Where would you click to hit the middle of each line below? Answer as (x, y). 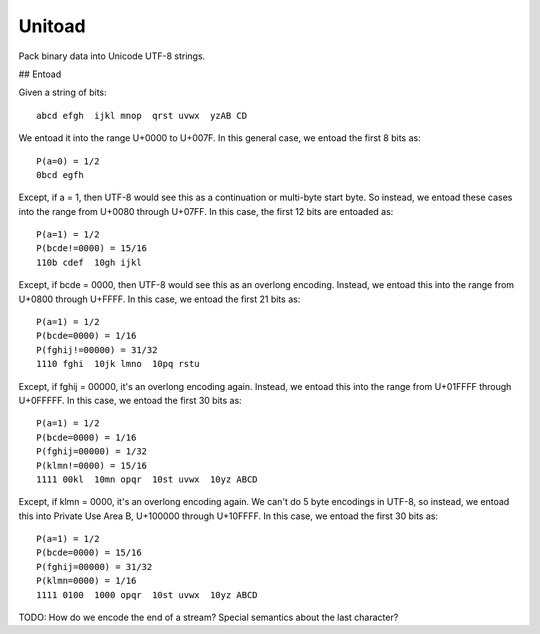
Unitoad (52, 26)
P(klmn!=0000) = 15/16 (92, 465)
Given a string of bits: (62, 92)
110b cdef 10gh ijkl (89, 262)
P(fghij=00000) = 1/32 (92, 451)
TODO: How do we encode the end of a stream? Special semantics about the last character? (208, 617)
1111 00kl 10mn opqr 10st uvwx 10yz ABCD (147, 479)
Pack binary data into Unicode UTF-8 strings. (112, 56)
